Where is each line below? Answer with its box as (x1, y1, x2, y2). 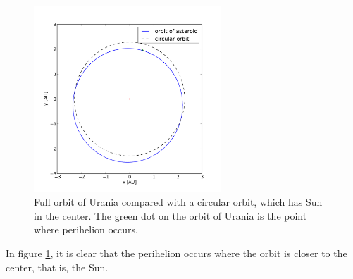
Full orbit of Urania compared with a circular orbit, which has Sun (34, 194, 323, 209)
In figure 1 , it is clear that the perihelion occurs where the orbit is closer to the (6, 245, 347, 260)
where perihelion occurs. (34, 222, 138, 237)
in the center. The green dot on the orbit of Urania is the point (34, 208, 307, 223)
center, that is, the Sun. (6, 259, 109, 274)
